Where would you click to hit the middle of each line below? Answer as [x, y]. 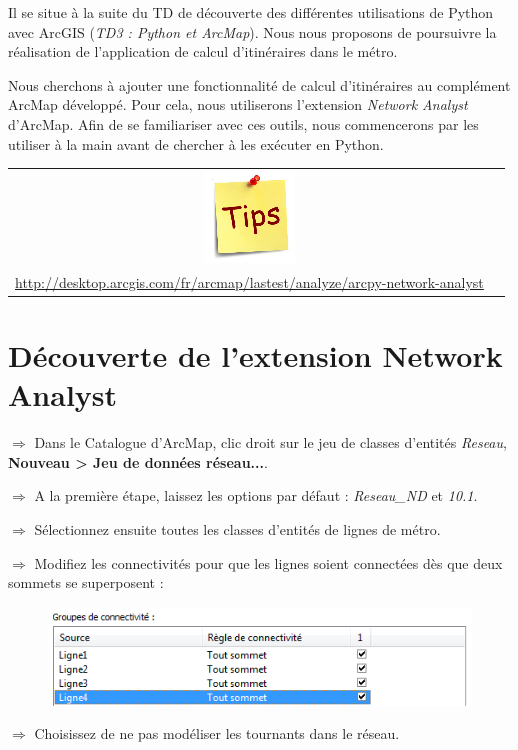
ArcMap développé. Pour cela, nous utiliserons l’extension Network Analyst [238, 104]
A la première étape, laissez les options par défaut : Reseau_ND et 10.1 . [256, 495]
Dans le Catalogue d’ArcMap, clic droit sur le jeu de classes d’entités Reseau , [270, 442]
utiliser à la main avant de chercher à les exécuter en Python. [196, 143]
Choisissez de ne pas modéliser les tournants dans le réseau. [217, 733]
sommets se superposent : [86, 582]
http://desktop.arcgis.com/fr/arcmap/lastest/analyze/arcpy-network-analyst [249, 281]
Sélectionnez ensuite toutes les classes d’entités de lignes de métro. [237, 528]
